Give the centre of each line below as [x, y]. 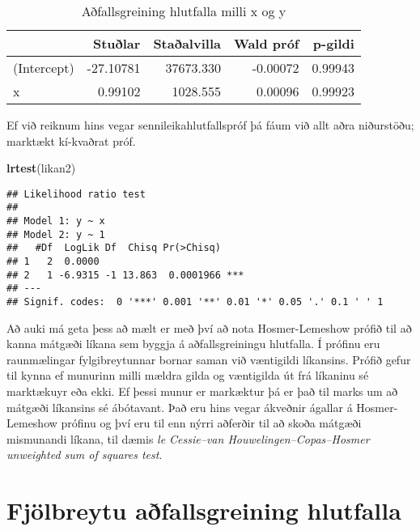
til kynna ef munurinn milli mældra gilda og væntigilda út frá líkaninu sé [188, 375]
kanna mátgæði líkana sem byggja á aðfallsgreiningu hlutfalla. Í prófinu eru [193, 344]
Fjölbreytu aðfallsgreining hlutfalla [204, 510]
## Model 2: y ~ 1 [56, 234]
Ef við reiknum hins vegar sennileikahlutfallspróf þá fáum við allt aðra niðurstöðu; [210, 125]
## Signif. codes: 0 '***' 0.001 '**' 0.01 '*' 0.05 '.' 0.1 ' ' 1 [195, 302]
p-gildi [333, 43]
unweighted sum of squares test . [85, 455]
